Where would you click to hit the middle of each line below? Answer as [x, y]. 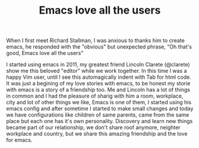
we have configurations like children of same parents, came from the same [98, 115]
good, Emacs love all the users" [45, 53]
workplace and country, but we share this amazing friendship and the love [97, 134]
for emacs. [19, 140]
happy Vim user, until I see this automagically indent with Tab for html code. [99, 77]
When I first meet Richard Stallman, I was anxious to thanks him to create [96, 41]
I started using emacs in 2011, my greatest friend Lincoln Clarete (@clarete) [98, 65]
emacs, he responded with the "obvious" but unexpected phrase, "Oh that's [99, 47]
